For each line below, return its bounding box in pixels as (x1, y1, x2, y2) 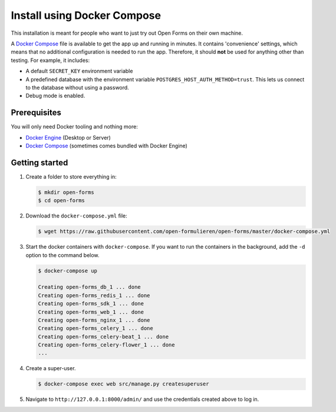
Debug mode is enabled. (25, 92, 85, 100)
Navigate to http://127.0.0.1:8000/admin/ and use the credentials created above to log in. (25, 395, 259, 403)
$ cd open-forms (38, 197, 85, 204)
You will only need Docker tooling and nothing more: (11, 123, 138, 130)
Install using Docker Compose (11, 9, 162, 22)
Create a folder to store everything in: (25, 173, 117, 180)
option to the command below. (25, 251, 100, 259)
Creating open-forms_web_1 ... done (38, 308, 144, 315)
